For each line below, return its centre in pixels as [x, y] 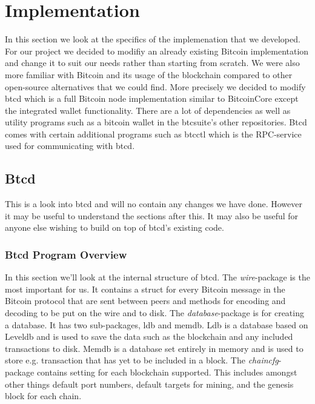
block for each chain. [43, 396]
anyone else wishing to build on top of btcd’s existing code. [114, 227]
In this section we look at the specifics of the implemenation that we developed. [153, 39]
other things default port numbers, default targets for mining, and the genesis [149, 384]
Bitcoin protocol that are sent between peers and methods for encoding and [145, 301]
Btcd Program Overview [66, 254]
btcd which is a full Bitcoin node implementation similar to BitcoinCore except [152, 98]
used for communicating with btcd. [70, 146]
